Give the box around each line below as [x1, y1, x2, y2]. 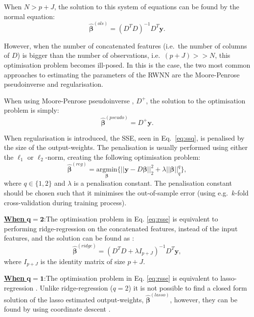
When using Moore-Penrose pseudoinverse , [4, 95, 134, 105]
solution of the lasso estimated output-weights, [4, 294, 144, 304]
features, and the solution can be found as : [4, 233, 134, 243]
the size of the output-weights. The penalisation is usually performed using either [4, 142, 248, 152]
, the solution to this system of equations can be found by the [54, 1, 239, 11]
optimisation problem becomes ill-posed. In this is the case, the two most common [4, 60, 251, 70]
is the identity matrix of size [40, 256, 125, 266]
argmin [96, 166, 117, 173]
